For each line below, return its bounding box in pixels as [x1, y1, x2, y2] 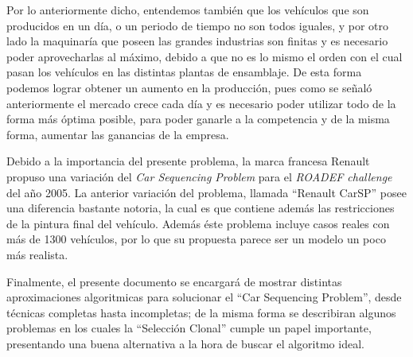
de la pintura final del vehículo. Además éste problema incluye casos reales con [6, 215, 390, 231]
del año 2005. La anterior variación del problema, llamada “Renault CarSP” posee [6, 184, 407, 200]
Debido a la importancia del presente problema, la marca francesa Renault [6, 153, 370, 169]
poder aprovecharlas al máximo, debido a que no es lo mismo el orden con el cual [6, 48, 403, 64]
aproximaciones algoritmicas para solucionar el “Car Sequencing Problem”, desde [6, 289, 402, 305]
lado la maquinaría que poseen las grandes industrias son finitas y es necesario [6, 33, 388, 49]
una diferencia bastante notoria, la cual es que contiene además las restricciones [6, 200, 395, 216]
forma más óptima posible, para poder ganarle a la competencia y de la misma [6, 111, 390, 127]
